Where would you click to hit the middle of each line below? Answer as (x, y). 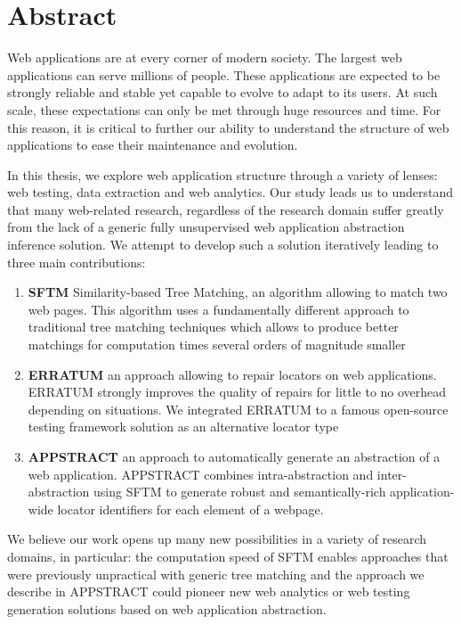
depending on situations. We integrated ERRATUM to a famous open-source (238, 409)
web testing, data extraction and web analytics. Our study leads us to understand (230, 192)
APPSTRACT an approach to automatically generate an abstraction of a (234, 456)
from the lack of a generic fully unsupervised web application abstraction (206, 227)
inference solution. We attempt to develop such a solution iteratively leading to (223, 245)
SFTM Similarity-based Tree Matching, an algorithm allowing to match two (238, 292)
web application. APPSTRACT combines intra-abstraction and (201, 474)
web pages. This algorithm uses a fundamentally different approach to (218, 309)
